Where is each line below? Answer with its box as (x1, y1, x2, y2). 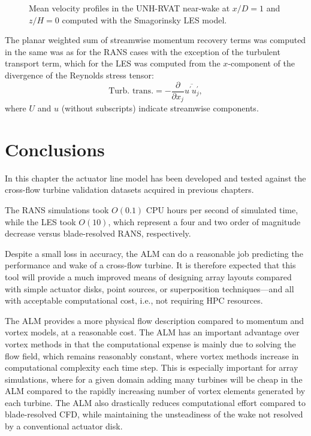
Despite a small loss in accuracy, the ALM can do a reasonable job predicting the (5, 247, 303, 259)
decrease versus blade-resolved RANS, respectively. (5, 227, 191, 240)
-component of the (228, 57, 295, 69)
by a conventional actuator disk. (5, 420, 123, 432)
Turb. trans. (108, 87, 154, 96)
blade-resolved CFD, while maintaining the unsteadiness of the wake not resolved (5, 408, 303, 420)
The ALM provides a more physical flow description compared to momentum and (5, 314, 304, 326)
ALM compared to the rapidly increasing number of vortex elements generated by (5, 384, 306, 397)
